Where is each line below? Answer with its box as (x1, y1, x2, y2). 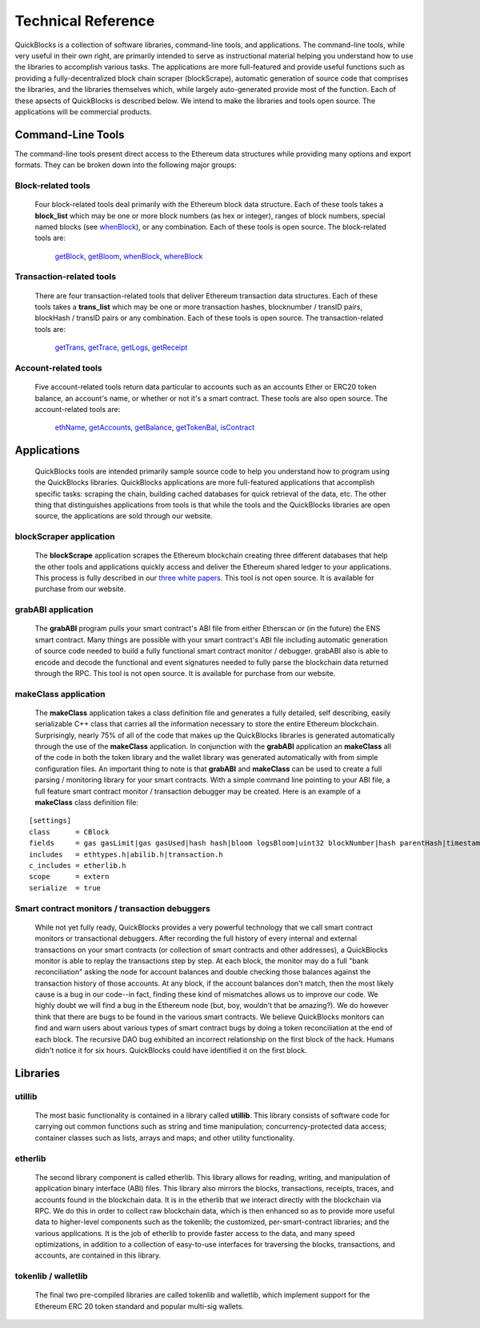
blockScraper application (14, 531, 115, 542)
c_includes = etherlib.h (29, 861, 126, 870)
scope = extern (29, 872, 110, 882)
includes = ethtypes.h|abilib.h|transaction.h (29, 850, 223, 859)
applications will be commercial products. (14, 106, 152, 116)
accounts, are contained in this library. (34, 1250, 162, 1260)
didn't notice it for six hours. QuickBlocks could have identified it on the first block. (34, 1046, 307, 1055)
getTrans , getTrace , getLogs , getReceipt (54, 342, 188, 352)
